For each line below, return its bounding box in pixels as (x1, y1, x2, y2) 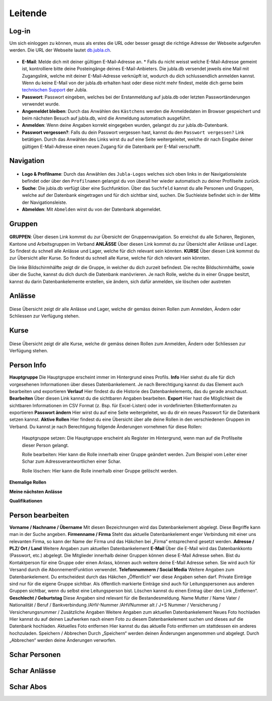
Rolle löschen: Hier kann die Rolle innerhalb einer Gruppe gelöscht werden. (22, 467, 178, 474)
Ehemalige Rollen (9, 479, 46, 486)
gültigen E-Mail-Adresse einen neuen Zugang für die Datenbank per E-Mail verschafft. (22, 143, 201, 149)
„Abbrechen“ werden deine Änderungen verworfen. (9, 637, 116, 643)
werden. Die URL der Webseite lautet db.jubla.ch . (9, 47, 112, 53)
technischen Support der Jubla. (22, 87, 88, 93)
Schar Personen (9, 650, 61, 659)
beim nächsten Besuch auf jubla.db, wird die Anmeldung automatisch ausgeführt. (22, 115, 191, 121)
